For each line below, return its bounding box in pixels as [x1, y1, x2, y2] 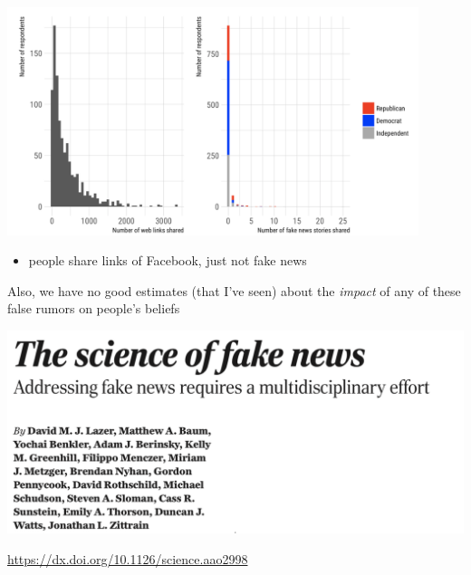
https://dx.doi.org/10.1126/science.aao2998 [7, 550, 248, 568]
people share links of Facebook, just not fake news [28, 251, 307, 270]
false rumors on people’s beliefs [7, 299, 180, 318]
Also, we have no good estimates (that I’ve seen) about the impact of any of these [7, 281, 461, 300]
